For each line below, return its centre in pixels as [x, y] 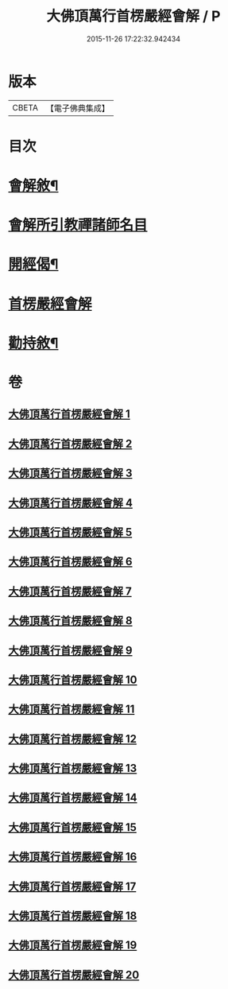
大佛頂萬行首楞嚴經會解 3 [70, 473]
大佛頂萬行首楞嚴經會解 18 [73, 916]
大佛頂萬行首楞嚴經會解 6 [70, 562]
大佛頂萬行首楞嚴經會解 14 [73, 798]
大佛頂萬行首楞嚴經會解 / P [133, 16]
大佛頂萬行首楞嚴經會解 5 [70, 532]
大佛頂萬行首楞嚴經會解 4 [71, 503]
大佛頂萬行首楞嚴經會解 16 [73, 857]
